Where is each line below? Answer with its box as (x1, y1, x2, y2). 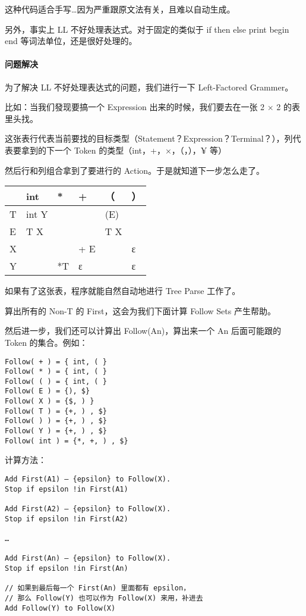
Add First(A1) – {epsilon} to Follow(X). (5, 475, 171, 484)
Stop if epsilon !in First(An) (5, 564, 128, 573)
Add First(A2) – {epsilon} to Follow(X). (5, 504, 171, 513)
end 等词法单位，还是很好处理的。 (5, 35, 137, 47)
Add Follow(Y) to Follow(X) (5, 604, 116, 612)
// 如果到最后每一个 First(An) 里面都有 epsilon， (5, 584, 191, 593)
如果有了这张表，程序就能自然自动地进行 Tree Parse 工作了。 (5, 284, 241, 297)
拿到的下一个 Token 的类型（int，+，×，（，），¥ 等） (21, 143, 226, 156)
